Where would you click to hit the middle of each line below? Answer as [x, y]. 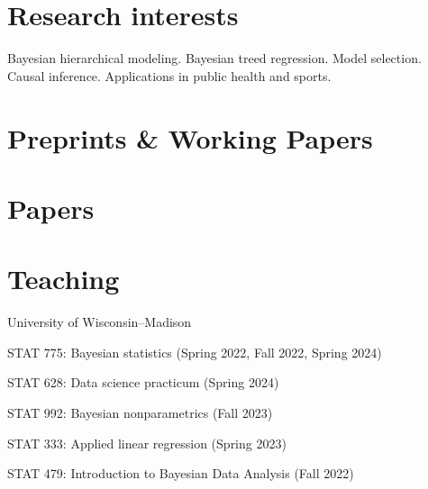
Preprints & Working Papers [190, 137]
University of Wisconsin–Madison [100, 322]
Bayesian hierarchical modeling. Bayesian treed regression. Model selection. [214, 58]
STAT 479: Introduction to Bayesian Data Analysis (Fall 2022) [181, 473]
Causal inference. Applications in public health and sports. [169, 75]
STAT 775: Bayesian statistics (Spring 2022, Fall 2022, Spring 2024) [195, 352]
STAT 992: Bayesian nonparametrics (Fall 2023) [140, 412]
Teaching [64, 279]
